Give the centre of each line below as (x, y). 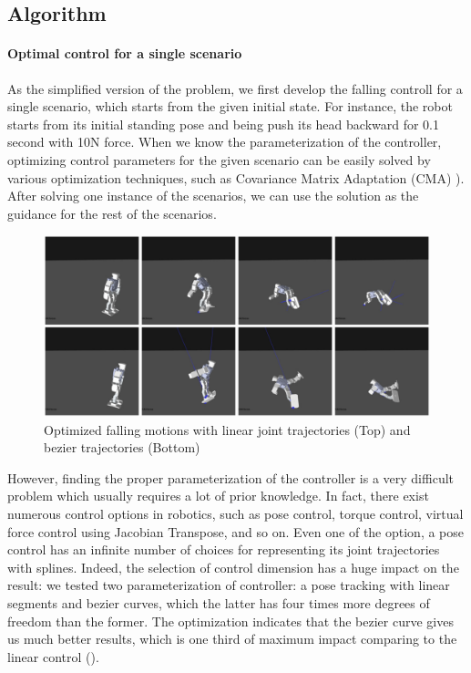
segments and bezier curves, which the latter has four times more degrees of (219, 603)
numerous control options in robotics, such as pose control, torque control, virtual (235, 514)
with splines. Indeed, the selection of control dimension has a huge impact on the (233, 567)
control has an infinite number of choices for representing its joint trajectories (224, 549)
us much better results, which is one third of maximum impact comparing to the (232, 639)
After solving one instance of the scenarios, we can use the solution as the (213, 196)
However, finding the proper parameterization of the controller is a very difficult (231, 477)
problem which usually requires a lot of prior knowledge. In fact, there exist (218, 496)
